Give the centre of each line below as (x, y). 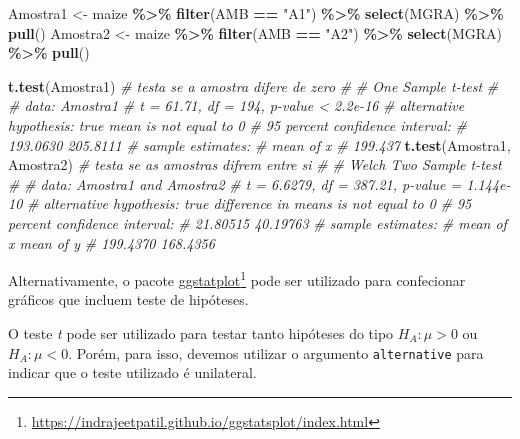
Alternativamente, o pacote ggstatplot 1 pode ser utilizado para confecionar (237, 278)
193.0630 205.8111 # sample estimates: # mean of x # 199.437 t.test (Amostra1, (259, 144)
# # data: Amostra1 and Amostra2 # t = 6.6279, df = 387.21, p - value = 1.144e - (259, 183)
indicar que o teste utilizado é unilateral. (132, 372)
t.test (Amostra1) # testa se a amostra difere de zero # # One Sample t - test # (253, 85)
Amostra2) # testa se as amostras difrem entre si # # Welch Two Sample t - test (255, 164)
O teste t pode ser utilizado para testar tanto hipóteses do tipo (201, 332)
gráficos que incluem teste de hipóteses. (128, 299)
